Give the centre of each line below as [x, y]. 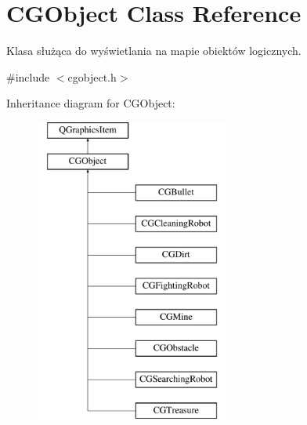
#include [28, 76]
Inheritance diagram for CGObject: [91, 103]
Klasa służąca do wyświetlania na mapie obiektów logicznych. [154, 51]
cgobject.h [92, 76]
